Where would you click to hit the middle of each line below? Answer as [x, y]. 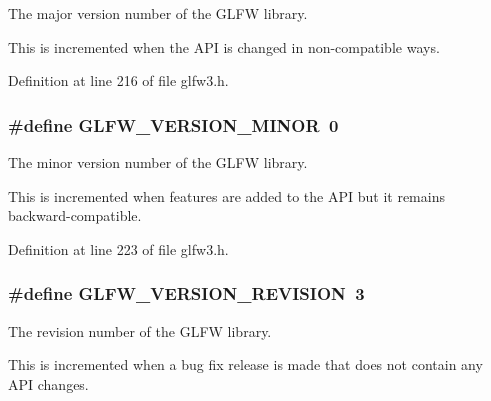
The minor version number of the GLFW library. [158, 162]
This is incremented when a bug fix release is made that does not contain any [245, 364]
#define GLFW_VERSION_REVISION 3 [186, 293]
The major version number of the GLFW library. [158, 13]
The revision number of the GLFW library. [140, 330]
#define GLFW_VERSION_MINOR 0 [173, 124]
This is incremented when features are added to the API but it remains [226, 195]
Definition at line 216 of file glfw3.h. [118, 80]
